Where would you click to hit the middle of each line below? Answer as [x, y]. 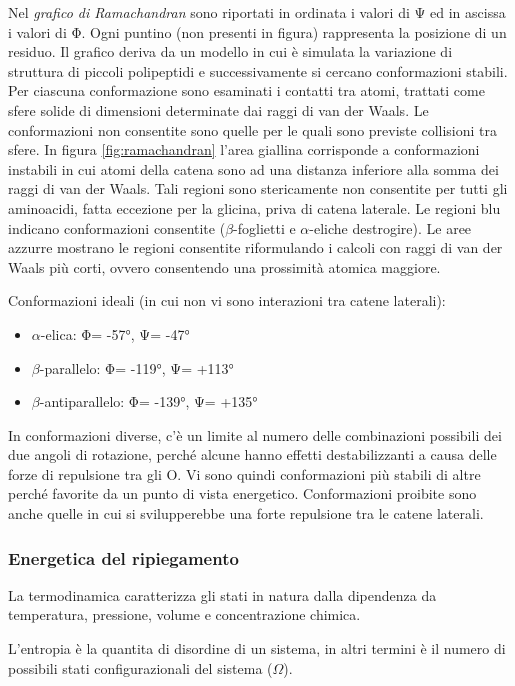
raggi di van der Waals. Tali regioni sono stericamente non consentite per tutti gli [258, 188]
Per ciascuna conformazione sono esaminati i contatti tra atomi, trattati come [246, 90]
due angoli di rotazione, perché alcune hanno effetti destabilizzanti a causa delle [252, 454]
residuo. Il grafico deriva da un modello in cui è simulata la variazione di [230, 51]
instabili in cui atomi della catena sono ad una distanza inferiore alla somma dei [253, 168]
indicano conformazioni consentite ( [117, 227]
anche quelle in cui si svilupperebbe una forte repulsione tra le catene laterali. [246, 513]
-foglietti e [264, 227]
